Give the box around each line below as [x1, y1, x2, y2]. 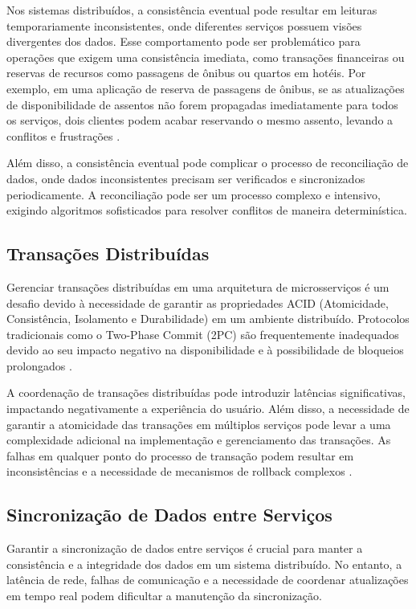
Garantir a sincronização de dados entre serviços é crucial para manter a [6, 540, 363, 557]
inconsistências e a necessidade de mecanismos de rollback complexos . [6, 463, 353, 480]
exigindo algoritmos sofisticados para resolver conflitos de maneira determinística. [6, 202, 407, 219]
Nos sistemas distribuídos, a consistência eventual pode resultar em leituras [6, 2, 377, 18]
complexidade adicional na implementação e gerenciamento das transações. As [6, 431, 391, 448]
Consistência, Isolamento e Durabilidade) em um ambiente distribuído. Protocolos [6, 310, 410, 327]
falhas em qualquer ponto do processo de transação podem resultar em [6, 447, 354, 464]
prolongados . [6, 357, 72, 374]
